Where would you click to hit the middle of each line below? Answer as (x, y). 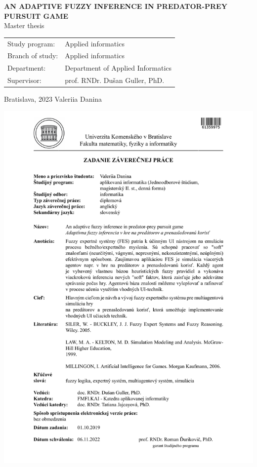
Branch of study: (33, 56)
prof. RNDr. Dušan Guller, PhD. (115, 80)
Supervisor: (24, 80)
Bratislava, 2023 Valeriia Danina (53, 99)
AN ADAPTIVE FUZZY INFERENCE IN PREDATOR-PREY (116, 6)
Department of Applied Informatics (118, 68)
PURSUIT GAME (36, 16)
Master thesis (24, 25)
